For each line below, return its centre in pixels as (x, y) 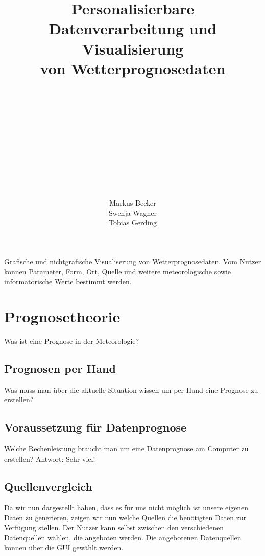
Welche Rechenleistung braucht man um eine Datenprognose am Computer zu (126, 449)
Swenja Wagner (133, 212)
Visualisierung (133, 48)
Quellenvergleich (48, 486)
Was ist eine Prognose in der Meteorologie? (72, 340)
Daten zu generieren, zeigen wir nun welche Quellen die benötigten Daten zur (125, 517)
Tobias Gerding (133, 223)
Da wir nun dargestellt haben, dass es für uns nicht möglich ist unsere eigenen (126, 507)
